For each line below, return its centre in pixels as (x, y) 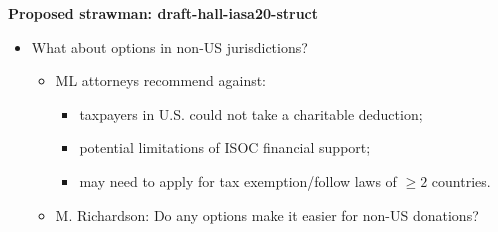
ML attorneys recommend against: (161, 80)
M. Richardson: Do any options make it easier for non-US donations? (267, 214)
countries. (461, 180)
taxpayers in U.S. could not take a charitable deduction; (251, 113)
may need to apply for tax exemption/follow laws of (238, 180)
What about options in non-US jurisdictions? (169, 46)
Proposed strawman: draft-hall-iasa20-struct (163, 13)
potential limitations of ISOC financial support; (225, 147)
